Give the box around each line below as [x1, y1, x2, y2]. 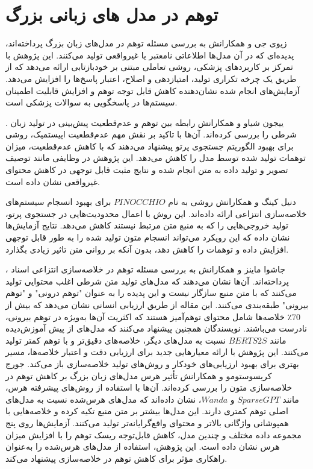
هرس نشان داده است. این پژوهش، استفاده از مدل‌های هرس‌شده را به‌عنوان [5, 440, 280, 453]
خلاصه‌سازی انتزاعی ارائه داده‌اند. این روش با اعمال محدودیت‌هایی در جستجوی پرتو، [5, 207, 307, 219]
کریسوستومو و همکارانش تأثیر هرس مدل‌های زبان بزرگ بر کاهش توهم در [5, 369, 272, 382]
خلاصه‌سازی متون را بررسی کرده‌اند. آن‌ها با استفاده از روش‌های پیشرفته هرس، [5, 381, 293, 394]
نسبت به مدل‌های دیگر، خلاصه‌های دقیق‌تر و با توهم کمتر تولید [5, 333, 226, 346]
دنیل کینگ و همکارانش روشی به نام [168, 195, 296, 208]
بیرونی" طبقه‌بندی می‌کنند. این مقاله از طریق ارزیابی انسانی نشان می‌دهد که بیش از [5, 298, 309, 310]
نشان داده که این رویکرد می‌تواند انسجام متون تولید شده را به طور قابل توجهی [5, 231, 290, 244]
